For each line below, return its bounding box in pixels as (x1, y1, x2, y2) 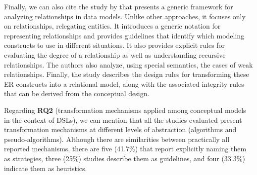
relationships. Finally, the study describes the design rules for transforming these (4, 69, 249, 79)
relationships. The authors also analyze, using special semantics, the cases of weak (4, 59, 253, 70)
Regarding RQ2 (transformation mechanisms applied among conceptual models (4, 105, 246, 115)
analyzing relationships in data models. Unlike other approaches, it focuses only (4, 11, 246, 21)
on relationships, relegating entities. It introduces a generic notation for (4, 21, 221, 31)
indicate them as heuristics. (4, 163, 87, 173)
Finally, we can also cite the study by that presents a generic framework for (4, 1, 233, 11)
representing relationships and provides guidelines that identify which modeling (4, 30, 245, 40)
